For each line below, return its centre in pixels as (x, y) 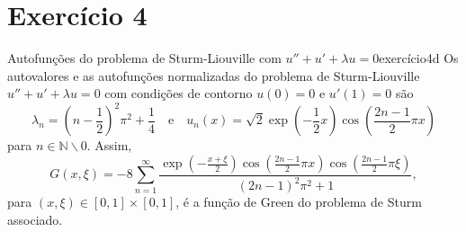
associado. (35, 219)
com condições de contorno (179, 93)
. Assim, (109, 145)
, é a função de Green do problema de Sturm (299, 202)
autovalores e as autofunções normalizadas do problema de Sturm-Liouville (214, 75)
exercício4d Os (419, 58)
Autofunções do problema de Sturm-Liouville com (144, 58)
